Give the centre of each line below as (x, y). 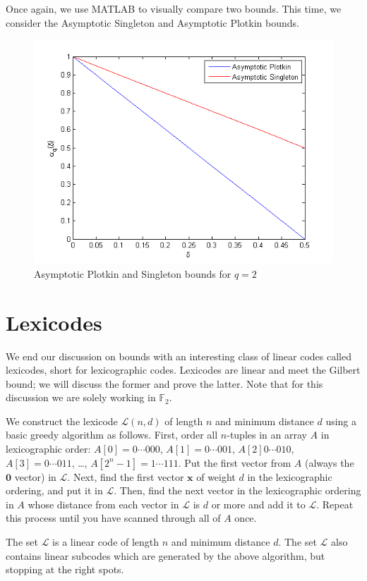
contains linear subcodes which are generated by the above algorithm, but (166, 555)
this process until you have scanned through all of (113, 518)
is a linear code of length (106, 542)
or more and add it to (258, 504)
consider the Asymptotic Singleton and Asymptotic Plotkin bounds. (152, 22)
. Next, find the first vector (126, 476)
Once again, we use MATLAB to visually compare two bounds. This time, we (174, 8)
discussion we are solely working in (81, 397)
